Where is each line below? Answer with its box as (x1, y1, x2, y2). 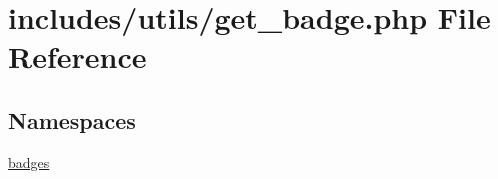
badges (8, 151, 50, 172)
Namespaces (8, 104, 136, 135)
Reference (8, 36, 147, 77)
